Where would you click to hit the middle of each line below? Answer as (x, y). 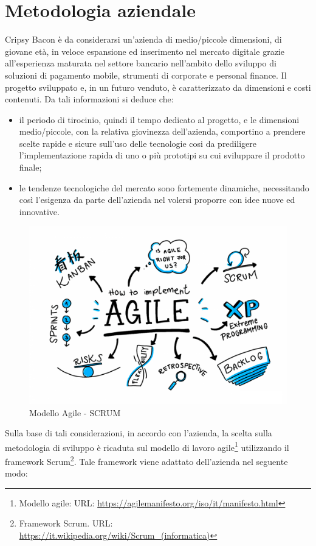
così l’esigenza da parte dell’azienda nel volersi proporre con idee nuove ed (157, 200)
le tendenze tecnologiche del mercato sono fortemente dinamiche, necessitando (164, 187)
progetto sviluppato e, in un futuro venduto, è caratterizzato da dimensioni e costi (158, 87)
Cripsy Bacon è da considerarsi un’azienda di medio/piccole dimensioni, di (143, 39)
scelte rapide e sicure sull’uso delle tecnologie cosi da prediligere (138, 143)
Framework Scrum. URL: (66, 523)
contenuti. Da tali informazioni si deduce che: (89, 99)
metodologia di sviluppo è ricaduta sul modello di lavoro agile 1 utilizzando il (147, 446)
